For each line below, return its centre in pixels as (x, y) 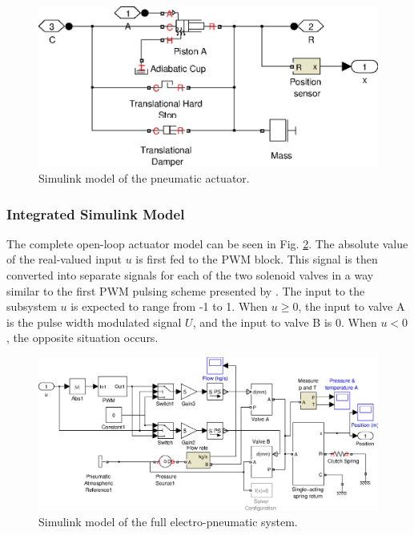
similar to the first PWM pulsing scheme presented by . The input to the (186, 290)
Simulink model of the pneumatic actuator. (144, 178)
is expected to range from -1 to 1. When (169, 306)
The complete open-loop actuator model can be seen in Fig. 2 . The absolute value (207, 243)
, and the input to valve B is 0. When (285, 322)
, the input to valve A (352, 306)
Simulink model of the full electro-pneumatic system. (168, 522)
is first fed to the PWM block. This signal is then (257, 259)
